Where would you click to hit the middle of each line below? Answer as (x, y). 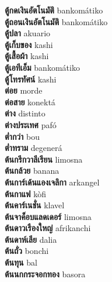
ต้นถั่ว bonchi (27, 251)
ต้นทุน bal (21, 262)
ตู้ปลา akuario (28, 33)
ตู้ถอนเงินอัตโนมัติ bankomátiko (56, 21)
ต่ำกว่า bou (22, 136)
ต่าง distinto (25, 113)
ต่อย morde (24, 90)
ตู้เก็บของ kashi (29, 44)
